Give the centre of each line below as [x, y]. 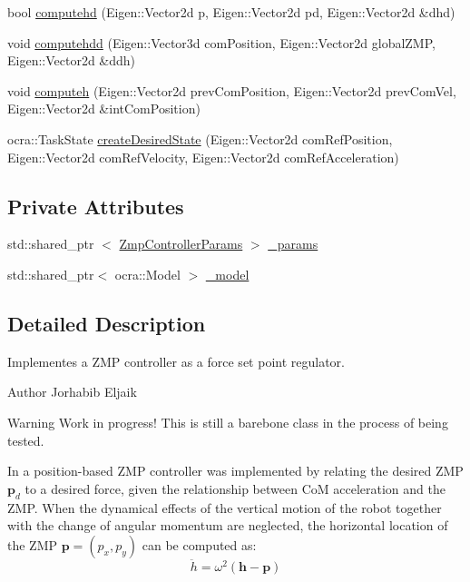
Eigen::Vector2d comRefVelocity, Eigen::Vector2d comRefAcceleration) [203, 157]
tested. [26, 440]
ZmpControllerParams [181, 244]
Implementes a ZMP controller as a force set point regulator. [176, 361]
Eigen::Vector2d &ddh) [72, 60]
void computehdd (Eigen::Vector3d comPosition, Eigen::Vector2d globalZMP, [221, 42]
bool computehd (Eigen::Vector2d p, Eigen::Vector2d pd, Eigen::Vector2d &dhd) [231, 12]
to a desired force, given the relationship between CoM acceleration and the [235, 488]
